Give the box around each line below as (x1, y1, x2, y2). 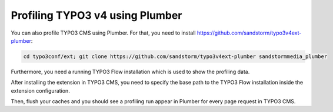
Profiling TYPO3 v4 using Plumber (11, 9, 182, 22)
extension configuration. (11, 87, 70, 94)
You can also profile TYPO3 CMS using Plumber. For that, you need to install (11, 29, 196, 36)
